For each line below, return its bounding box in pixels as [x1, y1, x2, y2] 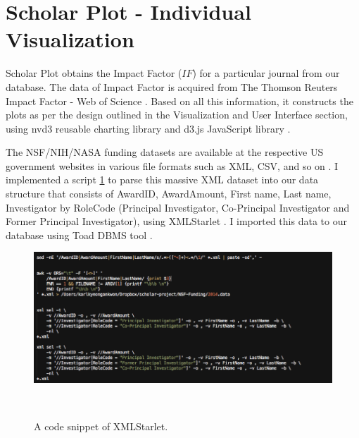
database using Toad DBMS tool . [6, 227, 153, 242]
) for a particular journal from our [192, 66, 340, 80]
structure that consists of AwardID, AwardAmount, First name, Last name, [6, 186, 332, 201]
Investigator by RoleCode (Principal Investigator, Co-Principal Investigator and [6, 200, 350, 214]
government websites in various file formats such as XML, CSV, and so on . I [6, 158, 339, 173]
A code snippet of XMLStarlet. [34, 418, 168, 433]
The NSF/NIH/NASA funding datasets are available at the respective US [6, 145, 324, 159]
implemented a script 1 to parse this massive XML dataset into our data [6, 172, 319, 187]
